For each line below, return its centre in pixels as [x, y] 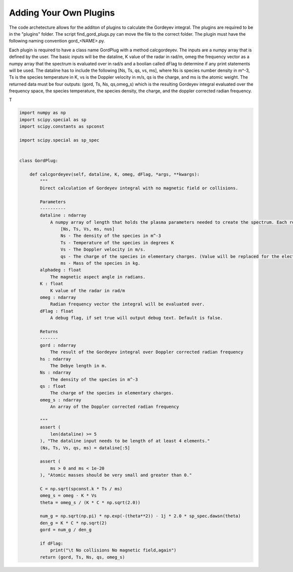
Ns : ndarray [55, 373]
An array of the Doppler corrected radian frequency [115, 407]
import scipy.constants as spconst [62, 127]
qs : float [53, 386]
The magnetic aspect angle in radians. [98, 277]
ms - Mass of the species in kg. [100, 263]
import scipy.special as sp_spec [59, 140]
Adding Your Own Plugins [62, 13]
